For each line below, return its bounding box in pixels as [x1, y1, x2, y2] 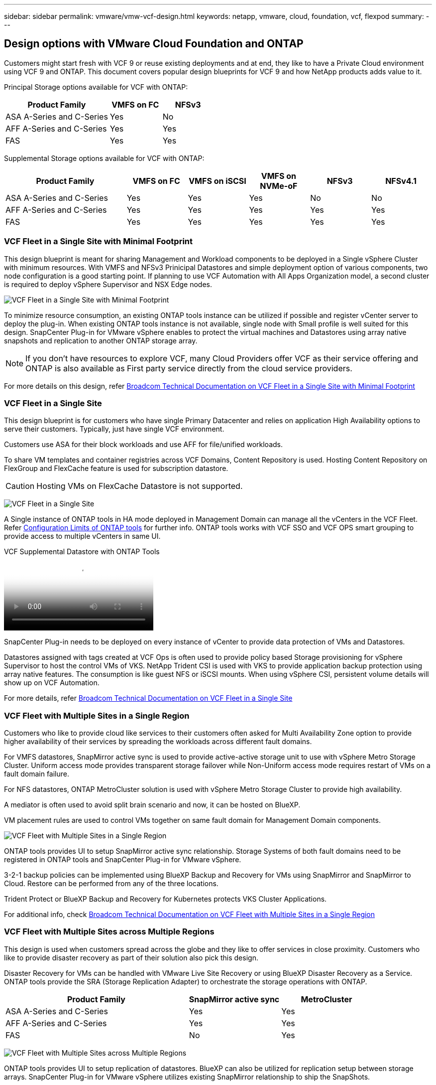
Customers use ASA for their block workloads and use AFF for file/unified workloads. [4, 440, 283, 449]
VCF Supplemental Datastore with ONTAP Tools [4, 547, 160, 556]
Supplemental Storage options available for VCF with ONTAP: [4, 154, 205, 162]
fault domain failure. [4, 770, 70, 778]
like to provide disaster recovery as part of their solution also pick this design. [4, 953, 258, 962]
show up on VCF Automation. [4, 678, 100, 687]
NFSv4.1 [385, 175, 417, 186]
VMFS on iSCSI [189, 175, 246, 186]
